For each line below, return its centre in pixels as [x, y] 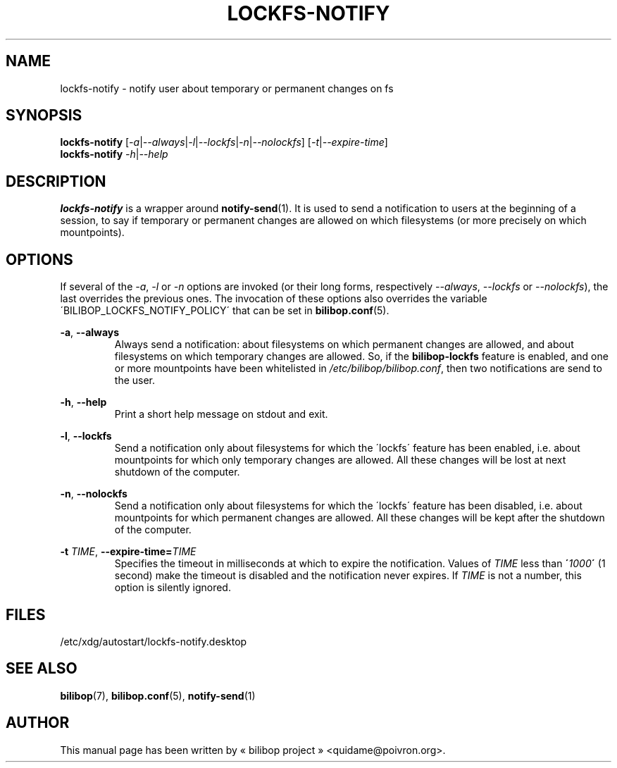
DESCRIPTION [56, 181]
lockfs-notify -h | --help [114, 154]
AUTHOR [38, 723]
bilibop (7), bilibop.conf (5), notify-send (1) [158, 695]
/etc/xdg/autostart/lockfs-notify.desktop [154, 641]
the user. [135, 380]
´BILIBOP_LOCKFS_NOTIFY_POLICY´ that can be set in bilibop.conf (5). [225, 311]
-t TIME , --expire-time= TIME [128, 552]
